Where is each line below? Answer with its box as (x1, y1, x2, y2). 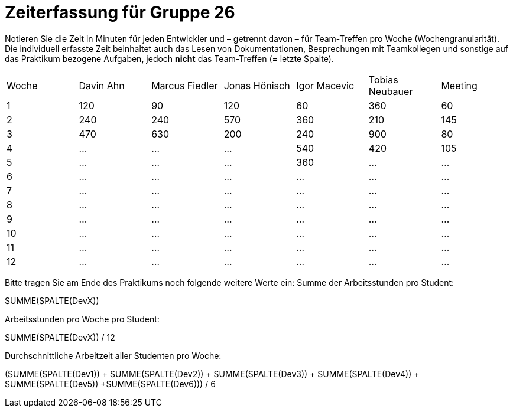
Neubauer (368, 85, 413, 97)
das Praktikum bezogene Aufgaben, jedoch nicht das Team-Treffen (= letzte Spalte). (5, 53, 334, 64)
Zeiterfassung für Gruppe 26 (5, 2, 235, 22)
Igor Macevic (296, 79, 355, 91)
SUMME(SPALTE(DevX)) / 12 (5, 332, 115, 342)
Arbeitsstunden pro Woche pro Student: (5, 313, 160, 324)
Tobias (368, 73, 398, 86)
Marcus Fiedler (151, 79, 218, 91)
